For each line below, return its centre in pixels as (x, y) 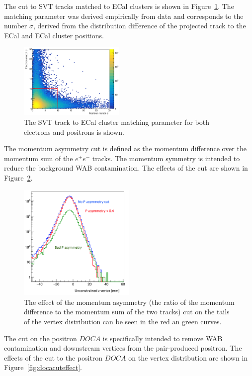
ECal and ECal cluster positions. (54, 35)
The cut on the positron (41, 338)
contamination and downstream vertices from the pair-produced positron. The (123, 348)
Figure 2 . (18, 177)
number (16, 26)
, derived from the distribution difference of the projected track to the (140, 26)
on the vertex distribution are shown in (188, 357)
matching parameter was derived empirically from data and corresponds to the (124, 16)
